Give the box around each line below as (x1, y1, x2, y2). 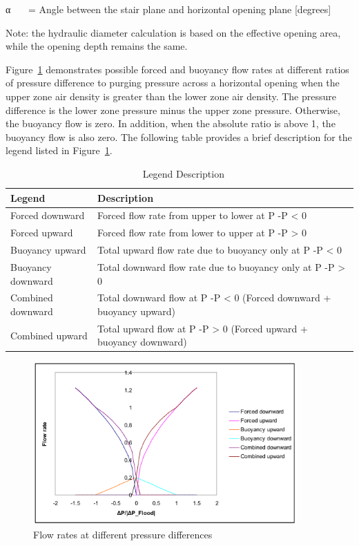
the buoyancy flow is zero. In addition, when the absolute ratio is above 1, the (6, 116, 336, 131)
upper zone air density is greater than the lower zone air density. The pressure (6, 88, 337, 103)
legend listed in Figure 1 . (6, 143, 113, 158)
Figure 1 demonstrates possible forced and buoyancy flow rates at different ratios (6, 62, 349, 76)
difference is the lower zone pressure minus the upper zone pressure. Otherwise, (6, 102, 340, 117)
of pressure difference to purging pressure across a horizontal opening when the (6, 75, 340, 90)
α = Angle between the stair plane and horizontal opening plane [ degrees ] (6, 2, 331, 16)
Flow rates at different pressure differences (33, 527, 213, 541)
